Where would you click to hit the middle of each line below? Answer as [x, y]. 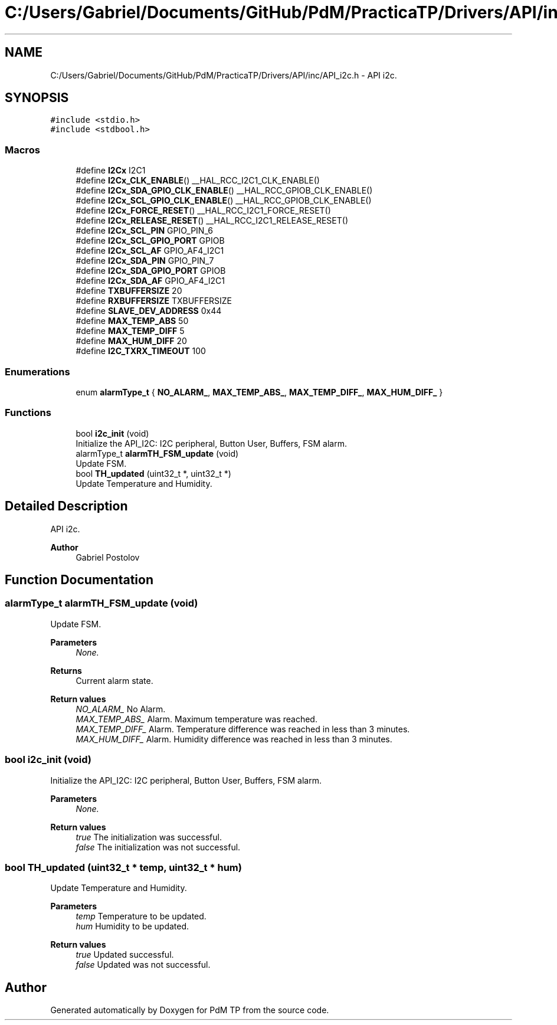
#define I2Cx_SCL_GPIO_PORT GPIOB [150, 241]
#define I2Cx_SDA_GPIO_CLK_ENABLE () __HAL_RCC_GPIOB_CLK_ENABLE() [224, 191]
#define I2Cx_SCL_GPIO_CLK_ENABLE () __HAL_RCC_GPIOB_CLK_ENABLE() [224, 201]
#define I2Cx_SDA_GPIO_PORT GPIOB [151, 271]
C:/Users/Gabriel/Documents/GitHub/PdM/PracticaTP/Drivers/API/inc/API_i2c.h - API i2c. [224, 75]
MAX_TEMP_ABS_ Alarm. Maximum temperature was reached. [196, 719]
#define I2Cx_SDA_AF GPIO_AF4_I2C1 [150, 281]
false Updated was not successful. [143, 965]
